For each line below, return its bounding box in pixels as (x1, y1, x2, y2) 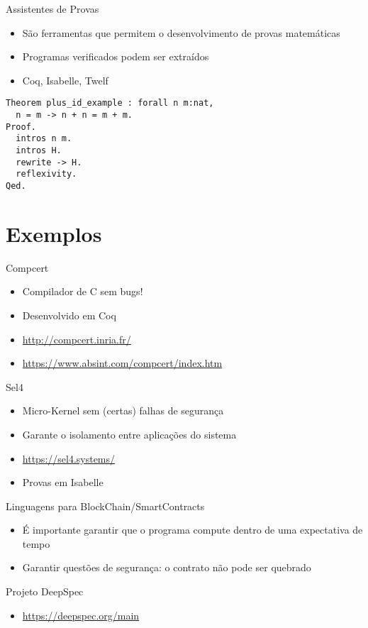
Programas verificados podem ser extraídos (22, 49, 209, 64)
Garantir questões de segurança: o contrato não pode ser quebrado (22, 560, 311, 575)
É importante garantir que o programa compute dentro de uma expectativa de (22, 522, 363, 537)
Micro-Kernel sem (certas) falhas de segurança (22, 403, 224, 418)
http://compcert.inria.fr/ (22, 331, 131, 346)
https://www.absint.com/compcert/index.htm (22, 356, 223, 370)
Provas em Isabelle (22, 475, 104, 490)
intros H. (16, 145, 62, 155)
